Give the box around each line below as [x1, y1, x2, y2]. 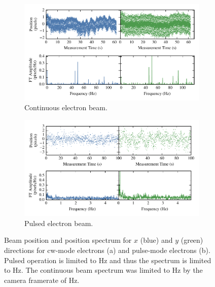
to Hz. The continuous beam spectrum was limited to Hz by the [4, 265, 203, 275]
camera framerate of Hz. [4, 274, 80, 285]
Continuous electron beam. [24, 102, 107, 113]
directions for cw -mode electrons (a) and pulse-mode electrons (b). [4, 244, 210, 255]
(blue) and [140, 235, 173, 245]
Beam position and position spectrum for [4, 235, 132, 245]
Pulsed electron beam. [24, 217, 93, 228]
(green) [181, 235, 203, 245]
